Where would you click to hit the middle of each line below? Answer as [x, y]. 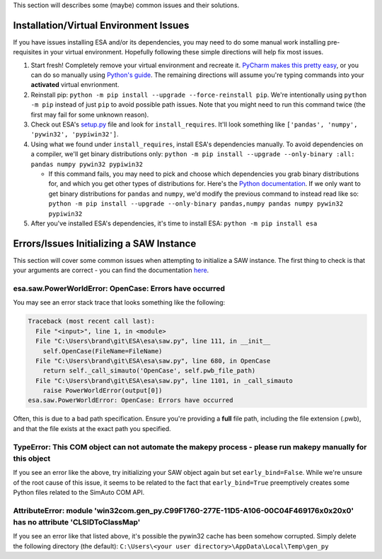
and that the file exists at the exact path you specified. [92, 428]
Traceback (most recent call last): [92, 321]
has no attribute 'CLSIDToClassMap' [77, 522]
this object [32, 458]
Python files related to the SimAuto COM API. [79, 492]
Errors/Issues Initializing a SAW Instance [105, 243]
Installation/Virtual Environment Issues [101, 25]
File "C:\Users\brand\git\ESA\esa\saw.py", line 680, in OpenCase [153, 361]
